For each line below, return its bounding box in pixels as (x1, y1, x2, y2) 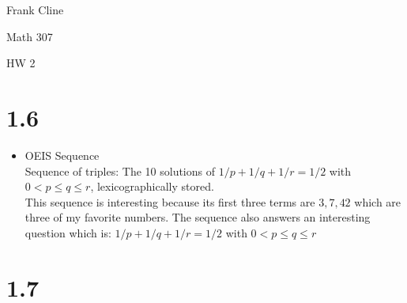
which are (354, 193, 401, 210)
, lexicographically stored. (90, 178, 214, 195)
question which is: (24, 224, 111, 241)
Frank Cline (6, 2, 64, 17)
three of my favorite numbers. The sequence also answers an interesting (24, 209, 371, 225)
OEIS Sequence (24, 146, 100, 163)
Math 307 (6, 28, 53, 44)
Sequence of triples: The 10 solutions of (24, 162, 216, 179)
